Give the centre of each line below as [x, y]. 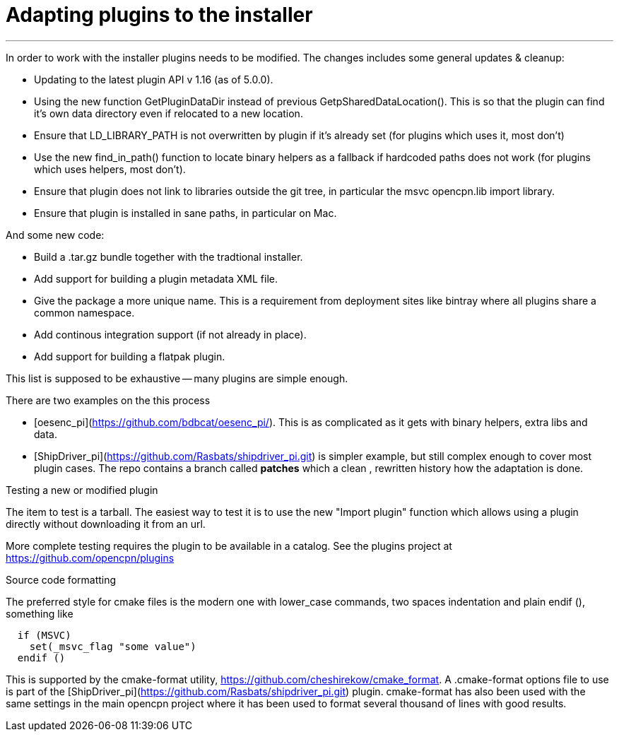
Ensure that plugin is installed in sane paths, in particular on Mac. [185, 213]
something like [40, 613]
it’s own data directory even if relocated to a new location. [169, 113]
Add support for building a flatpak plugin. [130, 356]
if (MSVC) [44, 635]
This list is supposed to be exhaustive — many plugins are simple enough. [177, 378]
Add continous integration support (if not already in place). [170, 334]
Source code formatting [61, 579]
